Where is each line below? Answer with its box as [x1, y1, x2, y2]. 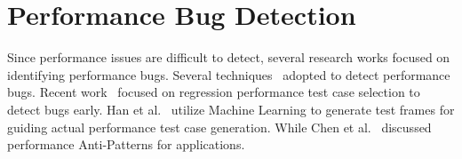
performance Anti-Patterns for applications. [7, 135, 245, 154]
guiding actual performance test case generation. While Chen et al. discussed [7, 117, 432, 136]
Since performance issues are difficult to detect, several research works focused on [7, 48, 450, 67]
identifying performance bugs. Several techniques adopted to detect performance [7, 65, 450, 83]
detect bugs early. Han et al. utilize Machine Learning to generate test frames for [7, 99, 455, 118]
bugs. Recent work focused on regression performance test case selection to [7, 83, 420, 101]
